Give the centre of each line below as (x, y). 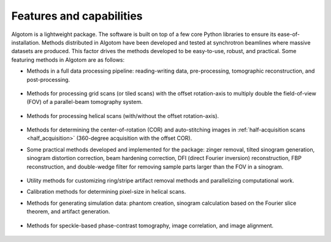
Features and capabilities (77, 16)
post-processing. (48, 79)
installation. (26, 42)
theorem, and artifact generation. (68, 211)
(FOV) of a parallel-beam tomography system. (85, 102)
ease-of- (289, 34)
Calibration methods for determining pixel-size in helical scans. (106, 192)
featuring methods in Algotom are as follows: (68, 60)
